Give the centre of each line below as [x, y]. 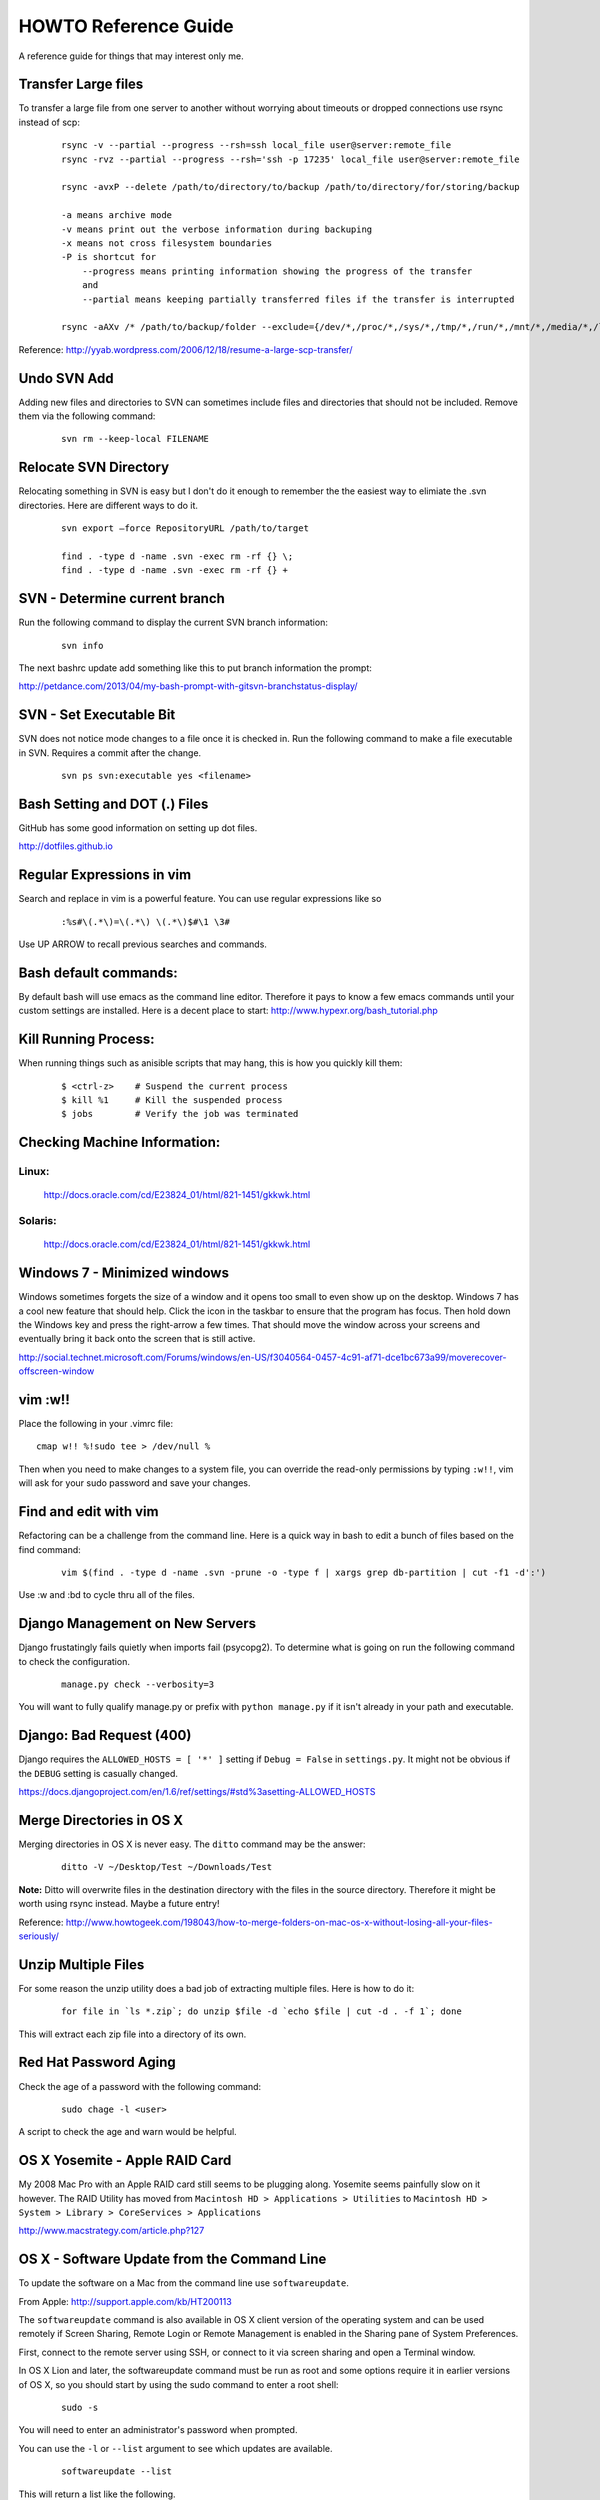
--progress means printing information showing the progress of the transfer [277, 271]
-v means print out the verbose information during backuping [217, 229]
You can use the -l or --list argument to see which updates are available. [175, 2448]
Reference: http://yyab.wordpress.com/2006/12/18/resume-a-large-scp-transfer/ [185, 349]
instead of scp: [49, 122]
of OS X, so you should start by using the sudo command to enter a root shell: [178, 2384]
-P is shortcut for [109, 257]
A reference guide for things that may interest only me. [131, 56]
